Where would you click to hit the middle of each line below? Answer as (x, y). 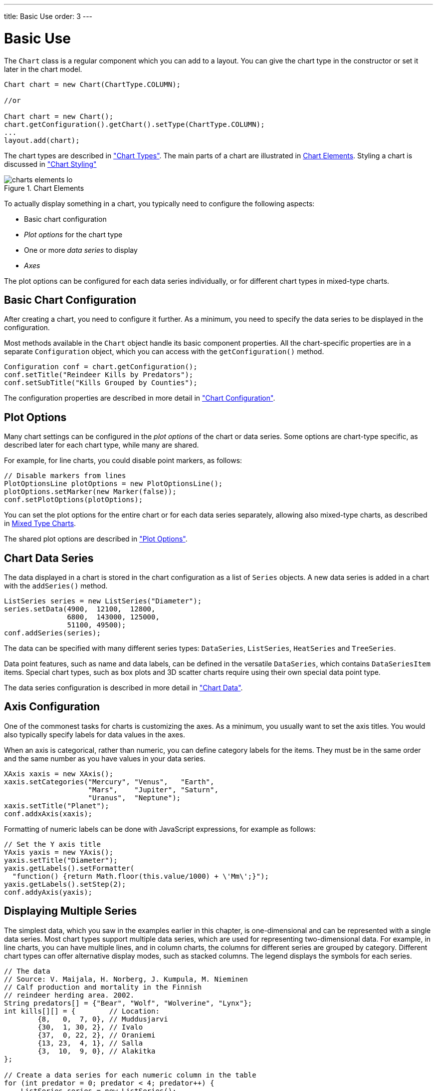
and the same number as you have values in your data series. (105, 758)
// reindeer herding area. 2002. (69, 995)
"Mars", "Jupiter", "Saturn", (153, 790)
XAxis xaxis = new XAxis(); (59, 774)
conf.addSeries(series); (52, 633)
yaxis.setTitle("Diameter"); (61, 860)
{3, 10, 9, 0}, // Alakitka (97, 1051)
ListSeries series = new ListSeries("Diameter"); (103, 601)
